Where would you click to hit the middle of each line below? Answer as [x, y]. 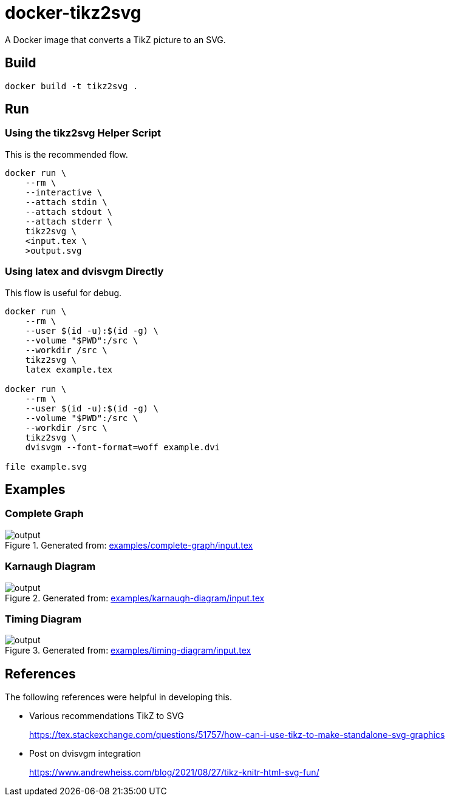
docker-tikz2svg [73, 13]
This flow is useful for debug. [63, 292]
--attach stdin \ [66, 202]
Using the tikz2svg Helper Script [83, 133]
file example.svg [46, 466]
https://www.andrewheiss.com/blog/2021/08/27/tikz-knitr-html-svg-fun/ [174, 772]
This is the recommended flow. [66, 154]
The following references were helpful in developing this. [118, 697]
